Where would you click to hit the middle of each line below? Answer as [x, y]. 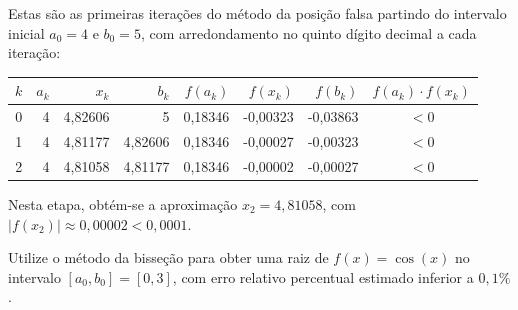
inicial [26, 32]
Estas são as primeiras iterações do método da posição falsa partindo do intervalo [257, 13]
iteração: [34, 52]
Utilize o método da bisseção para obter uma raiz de [168, 257]
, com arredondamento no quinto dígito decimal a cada [308, 32]
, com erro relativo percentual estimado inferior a [323, 276]
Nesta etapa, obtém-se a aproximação [123, 203]
